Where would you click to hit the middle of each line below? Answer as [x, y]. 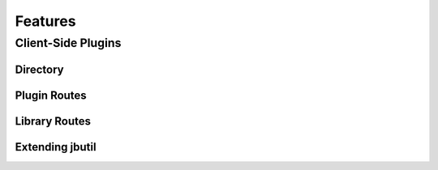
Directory [39, 69]
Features [45, 21]
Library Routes [53, 121]
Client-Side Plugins [68, 43]
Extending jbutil [56, 147]
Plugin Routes [51, 95]
